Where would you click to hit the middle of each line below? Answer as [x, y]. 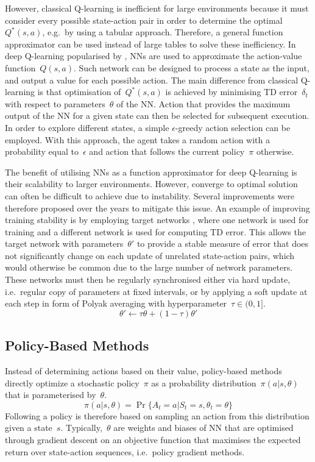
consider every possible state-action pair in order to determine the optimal [144, 20]
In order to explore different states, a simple [87, 127]
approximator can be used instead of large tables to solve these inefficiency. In [150, 44]
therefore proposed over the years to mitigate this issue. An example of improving [157, 208]
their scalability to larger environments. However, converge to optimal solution [151, 184]
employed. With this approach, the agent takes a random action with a [138, 139]
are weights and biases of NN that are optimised [204, 428]
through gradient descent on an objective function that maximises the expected [153, 440]
